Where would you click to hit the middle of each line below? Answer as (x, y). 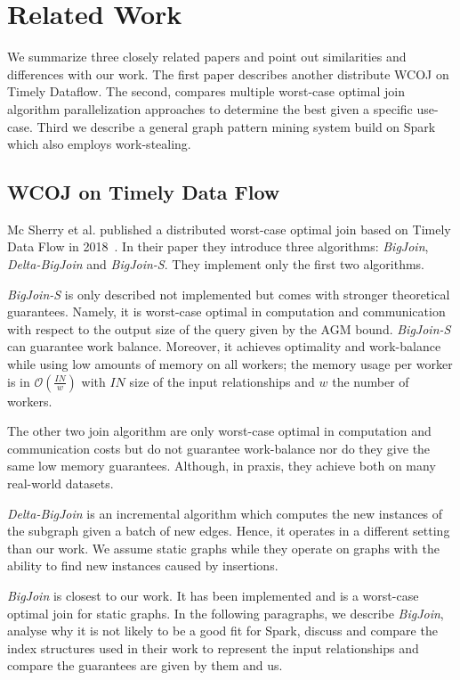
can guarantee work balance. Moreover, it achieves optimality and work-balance (224, 346)
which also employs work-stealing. (99, 144)
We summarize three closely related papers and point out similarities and (207, 57)
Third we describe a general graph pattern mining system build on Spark (236, 126)
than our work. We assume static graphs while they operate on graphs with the (223, 548)
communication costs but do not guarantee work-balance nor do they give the (219, 448)
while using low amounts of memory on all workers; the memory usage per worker (230, 364)
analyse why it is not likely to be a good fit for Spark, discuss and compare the (222, 631)
